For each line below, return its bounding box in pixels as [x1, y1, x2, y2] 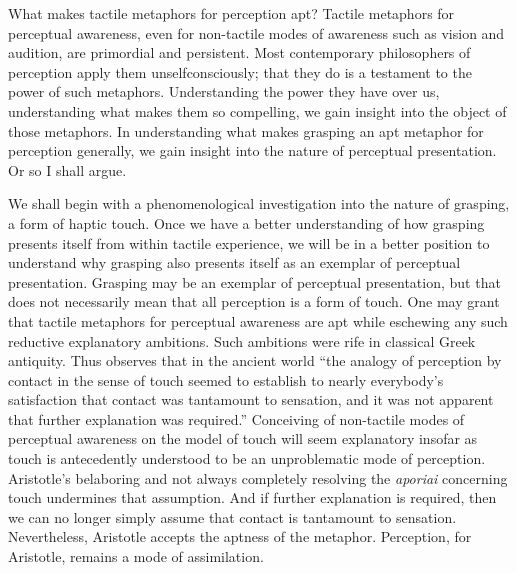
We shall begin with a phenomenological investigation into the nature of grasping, [8, 193, 510, 214]
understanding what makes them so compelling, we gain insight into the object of [8, 100, 507, 121]
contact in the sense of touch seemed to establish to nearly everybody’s [8, 369, 444, 390]
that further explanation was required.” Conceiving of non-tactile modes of [8, 408, 465, 429]
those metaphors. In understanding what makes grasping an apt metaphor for [8, 120, 484, 141]
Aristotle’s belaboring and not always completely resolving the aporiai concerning [8, 467, 508, 488]
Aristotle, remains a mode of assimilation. [8, 546, 264, 567]
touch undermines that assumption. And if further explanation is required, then [8, 487, 497, 508]
